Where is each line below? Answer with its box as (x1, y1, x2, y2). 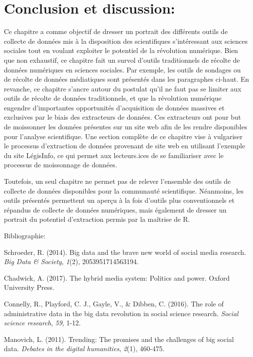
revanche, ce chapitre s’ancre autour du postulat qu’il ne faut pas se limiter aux (4, 83, 241, 93)
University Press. (4, 282, 54, 292)
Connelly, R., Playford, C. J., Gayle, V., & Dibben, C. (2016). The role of (4, 298, 224, 308)
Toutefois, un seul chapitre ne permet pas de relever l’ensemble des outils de (4, 176, 231, 186)
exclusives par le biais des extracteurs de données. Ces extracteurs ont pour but (4, 112, 241, 122)
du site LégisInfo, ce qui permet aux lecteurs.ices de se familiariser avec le (4, 150, 224, 160)
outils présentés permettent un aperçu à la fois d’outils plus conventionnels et (4, 195, 235, 205)
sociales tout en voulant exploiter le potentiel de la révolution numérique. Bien (4, 45, 238, 55)
